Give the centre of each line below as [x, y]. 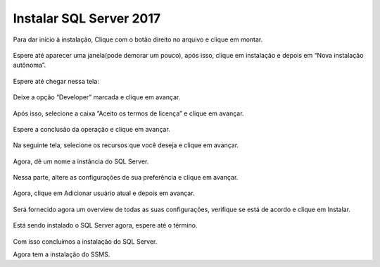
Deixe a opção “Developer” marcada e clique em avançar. [97, 97]
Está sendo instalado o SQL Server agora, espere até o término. [105, 225]
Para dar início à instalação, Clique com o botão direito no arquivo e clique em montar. [138, 39]
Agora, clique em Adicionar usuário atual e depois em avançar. [104, 193]
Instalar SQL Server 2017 [87, 18]
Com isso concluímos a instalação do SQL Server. [85, 241]
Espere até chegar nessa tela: [56, 81]
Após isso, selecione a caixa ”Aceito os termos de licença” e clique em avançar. [128, 113]
